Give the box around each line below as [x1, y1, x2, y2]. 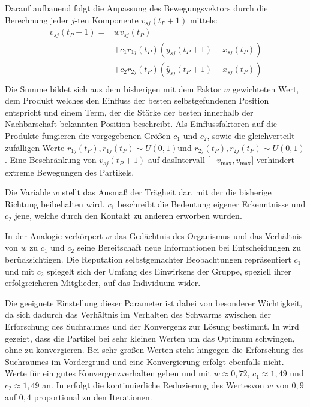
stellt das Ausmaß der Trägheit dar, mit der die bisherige [62, 186, 272, 198]
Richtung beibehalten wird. [5, 197, 105, 210]
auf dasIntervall [148, 153, 205, 166]
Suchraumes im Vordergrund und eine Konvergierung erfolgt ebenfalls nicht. [5, 355, 284, 367]
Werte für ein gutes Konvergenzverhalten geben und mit [5, 367, 212, 379]
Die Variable [5, 186, 51, 198]
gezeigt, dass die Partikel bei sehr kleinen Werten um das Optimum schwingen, [5, 331, 295, 344]
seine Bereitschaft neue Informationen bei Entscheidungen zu [77, 241, 301, 254]
